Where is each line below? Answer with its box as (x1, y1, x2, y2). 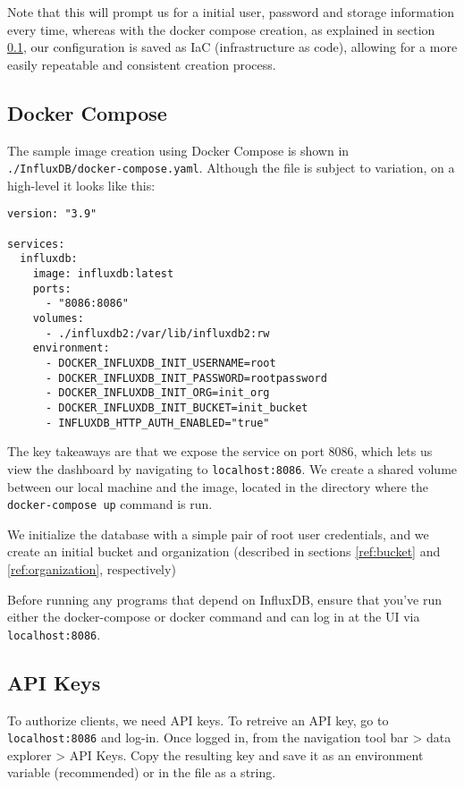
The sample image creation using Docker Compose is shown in (7, 140, 350, 159)
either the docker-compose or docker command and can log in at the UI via (7, 607, 420, 626)
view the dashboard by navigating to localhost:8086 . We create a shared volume (7, 459, 458, 478)
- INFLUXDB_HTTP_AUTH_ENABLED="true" (45, 416, 270, 429)
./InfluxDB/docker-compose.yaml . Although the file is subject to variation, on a (7, 158, 455, 177)
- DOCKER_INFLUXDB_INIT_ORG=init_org (45, 386, 270, 400)
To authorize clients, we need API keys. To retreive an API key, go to (7, 710, 389, 729)
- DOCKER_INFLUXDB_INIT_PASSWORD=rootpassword (45, 371, 327, 385)
